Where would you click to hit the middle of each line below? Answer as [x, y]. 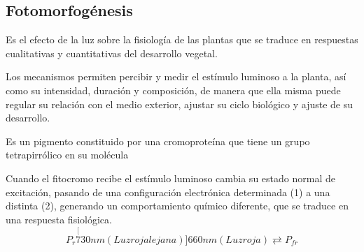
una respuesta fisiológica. [59, 219]
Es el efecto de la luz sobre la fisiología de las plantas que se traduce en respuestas [182, 39]
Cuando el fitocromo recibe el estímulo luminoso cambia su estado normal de [170, 178]
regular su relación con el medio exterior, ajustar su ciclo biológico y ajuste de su [180, 104]
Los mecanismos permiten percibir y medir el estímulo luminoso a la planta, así [176, 76]
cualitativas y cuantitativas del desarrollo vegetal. [112, 53]
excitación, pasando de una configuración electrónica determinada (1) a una [168, 192]
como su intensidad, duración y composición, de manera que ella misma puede [173, 90]
